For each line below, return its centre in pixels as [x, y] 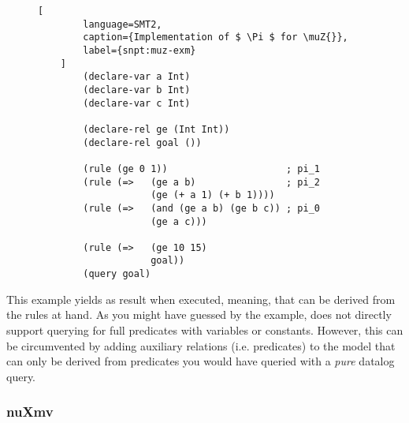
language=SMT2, [123, 24]
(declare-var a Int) [137, 77]
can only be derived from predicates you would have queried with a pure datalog [201, 361]
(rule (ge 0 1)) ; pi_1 [201, 168]
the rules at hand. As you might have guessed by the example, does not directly [199, 314]
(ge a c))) [179, 221]
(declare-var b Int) [137, 90]
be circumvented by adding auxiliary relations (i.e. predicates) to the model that [201, 345]
